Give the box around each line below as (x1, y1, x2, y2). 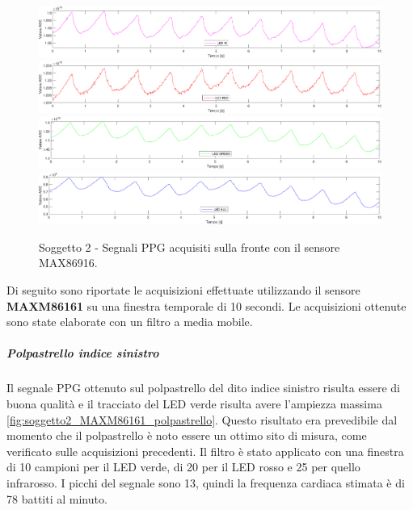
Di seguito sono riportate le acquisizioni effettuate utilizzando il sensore (6, 282, 360, 299)
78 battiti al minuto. (6, 490, 107, 507)
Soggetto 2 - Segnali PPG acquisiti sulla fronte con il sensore (39, 238, 340, 255)
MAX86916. (39, 254, 98, 271)
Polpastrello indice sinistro (6, 345, 159, 362)
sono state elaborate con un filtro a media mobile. (6, 313, 253, 330)
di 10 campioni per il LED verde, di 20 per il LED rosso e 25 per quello (6, 458, 360, 475)
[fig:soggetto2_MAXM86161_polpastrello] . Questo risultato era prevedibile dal (6, 411, 398, 428)
